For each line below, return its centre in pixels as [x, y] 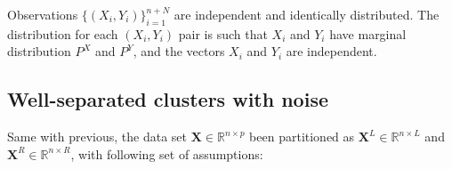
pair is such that [223, 33]
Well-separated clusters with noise [168, 99]
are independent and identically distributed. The [307, 14]
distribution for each [63, 33]
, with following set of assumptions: [167, 153]
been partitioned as [302, 137]
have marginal [368, 33]
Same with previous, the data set [97, 137]
